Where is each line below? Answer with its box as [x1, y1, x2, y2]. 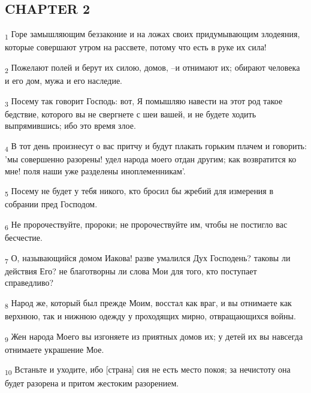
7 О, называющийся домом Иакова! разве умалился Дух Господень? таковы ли [5, 251, 291, 265]
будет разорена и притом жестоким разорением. [5, 376, 179, 389]
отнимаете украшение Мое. [5, 343, 104, 355]
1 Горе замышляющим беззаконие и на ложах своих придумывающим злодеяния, [5, 28, 300, 41]
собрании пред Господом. [5, 198, 98, 210]
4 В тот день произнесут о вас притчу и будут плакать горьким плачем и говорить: [5, 139, 307, 153]
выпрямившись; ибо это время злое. [5, 119, 136, 132]
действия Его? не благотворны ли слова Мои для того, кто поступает [5, 264, 257, 277]
